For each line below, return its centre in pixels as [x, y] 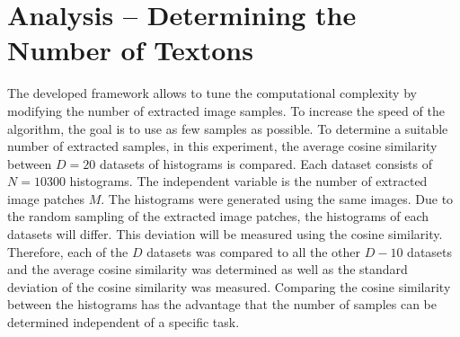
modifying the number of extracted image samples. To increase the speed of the [226, 110]
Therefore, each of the [68, 251]
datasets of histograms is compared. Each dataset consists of [265, 163]
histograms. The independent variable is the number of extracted [248, 181]
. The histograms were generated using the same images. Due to [277, 198]
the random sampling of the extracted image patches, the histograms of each [218, 216]
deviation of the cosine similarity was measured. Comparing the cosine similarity [229, 286]
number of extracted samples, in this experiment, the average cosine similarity [222, 146]
